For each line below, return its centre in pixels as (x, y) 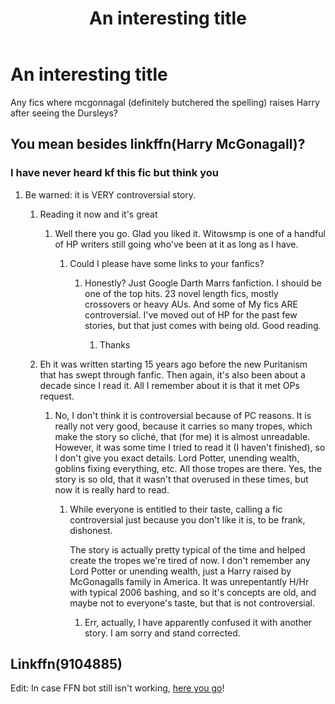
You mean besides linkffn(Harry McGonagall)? (158, 144)
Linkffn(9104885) (66, 664)
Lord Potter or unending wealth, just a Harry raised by (180, 571)
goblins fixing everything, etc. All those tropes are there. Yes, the (188, 468)
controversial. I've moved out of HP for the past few (191, 314)
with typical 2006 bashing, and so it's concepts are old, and (193, 592)
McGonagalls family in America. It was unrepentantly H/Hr (189, 581)
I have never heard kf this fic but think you (114, 173)
